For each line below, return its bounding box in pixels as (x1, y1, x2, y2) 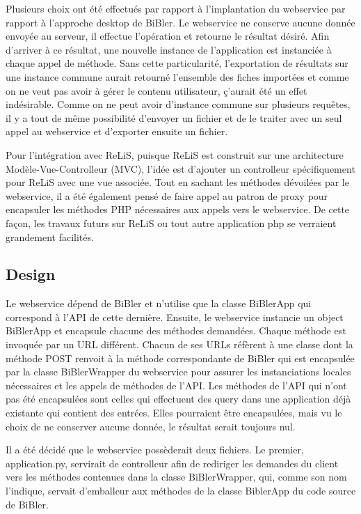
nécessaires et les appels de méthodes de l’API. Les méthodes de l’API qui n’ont (6, 377, 347, 392)
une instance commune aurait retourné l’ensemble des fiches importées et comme (6, 69, 349, 84)
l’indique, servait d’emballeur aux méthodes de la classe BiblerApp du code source (6, 483, 356, 498)
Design (6, 263, 56, 285)
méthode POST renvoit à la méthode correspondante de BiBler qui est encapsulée (6, 350, 355, 365)
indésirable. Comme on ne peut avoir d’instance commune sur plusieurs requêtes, (6, 97, 351, 111)
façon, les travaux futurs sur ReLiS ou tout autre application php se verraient (6, 215, 337, 230)
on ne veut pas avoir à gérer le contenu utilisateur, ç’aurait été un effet (6, 83, 307, 98)
